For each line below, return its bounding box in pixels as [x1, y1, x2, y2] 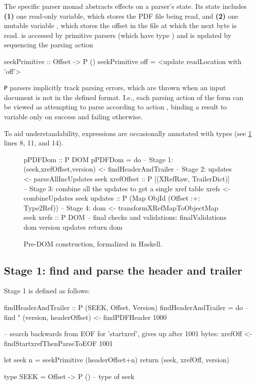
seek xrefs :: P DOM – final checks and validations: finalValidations [24, 212, 226, 222]
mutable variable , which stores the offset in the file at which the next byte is [4, 20, 237, 31]
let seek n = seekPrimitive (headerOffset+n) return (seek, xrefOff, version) [4, 354, 229, 365]
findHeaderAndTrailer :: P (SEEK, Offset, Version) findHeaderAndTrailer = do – [4, 302, 249, 312]
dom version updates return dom [24, 221, 123, 232]
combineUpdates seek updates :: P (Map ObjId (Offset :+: [24, 193, 200, 203]
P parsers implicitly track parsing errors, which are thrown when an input [4, 82, 226, 93]
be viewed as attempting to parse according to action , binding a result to [4, 102, 227, 112]
